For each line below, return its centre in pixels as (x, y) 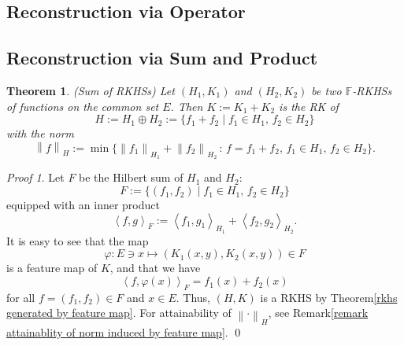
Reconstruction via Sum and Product (162, 58)
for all (21, 297)
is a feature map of (52, 268)
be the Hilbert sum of (131, 177)
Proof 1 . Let (35, 177)
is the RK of (309, 106)
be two (326, 90)
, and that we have (155, 268)
